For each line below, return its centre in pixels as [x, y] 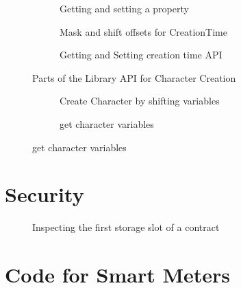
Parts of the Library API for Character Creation [134, 77]
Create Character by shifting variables [140, 101]
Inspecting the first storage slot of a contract [126, 227]
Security [45, 194]
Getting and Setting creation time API [141, 55]
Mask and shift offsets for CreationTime [143, 31]
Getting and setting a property [124, 8]
